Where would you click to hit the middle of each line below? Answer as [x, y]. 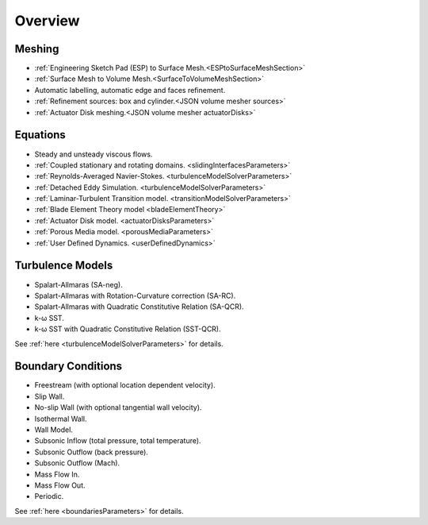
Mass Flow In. [57, 474]
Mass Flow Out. [60, 485]
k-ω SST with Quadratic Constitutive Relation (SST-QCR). [128, 329]
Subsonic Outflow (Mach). [77, 463]
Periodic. [49, 496]
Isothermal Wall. [61, 419]
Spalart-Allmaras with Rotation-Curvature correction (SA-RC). [135, 295]
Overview [47, 21]
